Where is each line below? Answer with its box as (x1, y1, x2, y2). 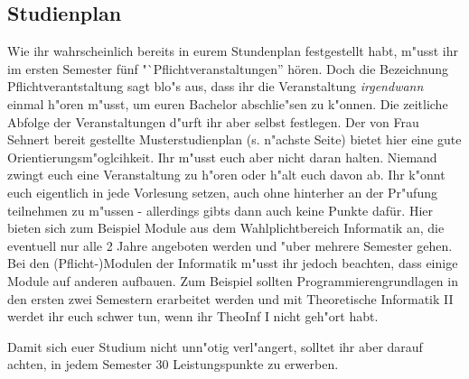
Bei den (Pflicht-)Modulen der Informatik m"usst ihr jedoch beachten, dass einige (7, 254, 458, 273)
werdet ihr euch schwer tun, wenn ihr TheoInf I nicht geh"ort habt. (7, 307, 379, 326)
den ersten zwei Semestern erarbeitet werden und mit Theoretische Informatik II (7, 289, 454, 308)
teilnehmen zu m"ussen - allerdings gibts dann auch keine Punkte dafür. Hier (7, 200, 433, 219)
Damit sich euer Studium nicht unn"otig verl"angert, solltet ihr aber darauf (7, 337, 423, 356)
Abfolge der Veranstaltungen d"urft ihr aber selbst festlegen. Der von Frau (7, 112, 419, 131)
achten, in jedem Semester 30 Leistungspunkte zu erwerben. (7, 355, 339, 374)
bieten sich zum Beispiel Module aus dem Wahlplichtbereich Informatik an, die (7, 218, 445, 237)
